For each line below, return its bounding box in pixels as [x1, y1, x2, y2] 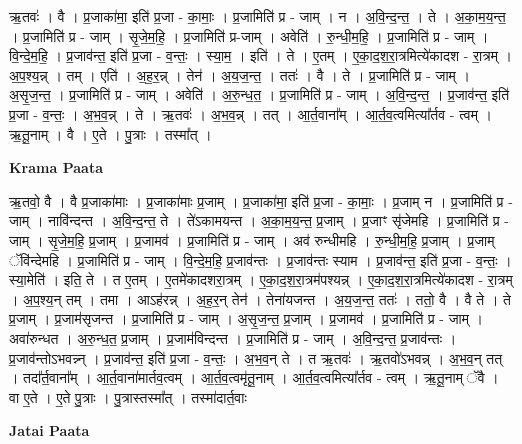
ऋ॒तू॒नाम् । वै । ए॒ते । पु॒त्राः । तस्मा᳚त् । [9, 123, 212, 144]
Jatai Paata [9, 420, 90, 441]
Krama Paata [9, 157, 103, 178]
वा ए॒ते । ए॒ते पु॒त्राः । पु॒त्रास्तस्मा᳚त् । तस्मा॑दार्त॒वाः [9, 386, 247, 407]
